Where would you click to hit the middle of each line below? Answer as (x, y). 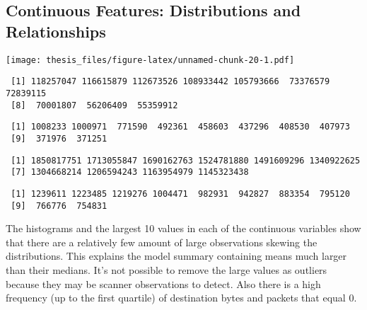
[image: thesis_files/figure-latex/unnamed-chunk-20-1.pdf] (150, 60)
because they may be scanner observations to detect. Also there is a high (163, 283)
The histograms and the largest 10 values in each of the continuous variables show (183, 228)
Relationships (56, 31)
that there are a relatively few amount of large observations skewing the (162, 242)
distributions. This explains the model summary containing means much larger (176, 256)
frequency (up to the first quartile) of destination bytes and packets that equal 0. (181, 298)
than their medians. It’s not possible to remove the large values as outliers (167, 269)
